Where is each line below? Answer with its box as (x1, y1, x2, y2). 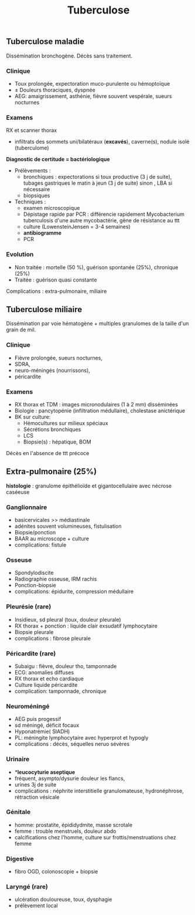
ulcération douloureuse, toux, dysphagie (14, 896, 112, 903)
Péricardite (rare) (6, 649, 56, 658)
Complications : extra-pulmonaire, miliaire (6, 287, 107, 294)
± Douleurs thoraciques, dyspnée (14, 86, 95, 93)
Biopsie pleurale (14, 628, 54, 635)
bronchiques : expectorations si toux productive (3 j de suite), (23, 174, 172, 181)
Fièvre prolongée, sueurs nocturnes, (14, 354, 102, 361)
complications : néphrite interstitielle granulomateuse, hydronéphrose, (14, 787, 184, 794)
